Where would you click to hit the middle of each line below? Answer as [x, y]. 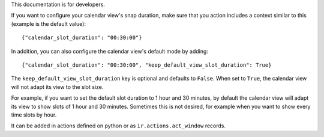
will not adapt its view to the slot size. [57, 87]
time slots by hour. [34, 115]
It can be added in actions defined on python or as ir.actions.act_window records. [118, 126]
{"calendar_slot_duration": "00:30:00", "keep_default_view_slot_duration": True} [147, 65]
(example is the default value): [49, 23]
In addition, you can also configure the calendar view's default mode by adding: [109, 51]
